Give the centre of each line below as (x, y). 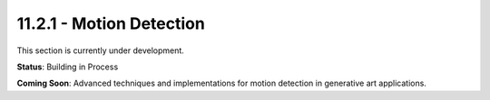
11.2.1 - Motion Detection (111, 23)
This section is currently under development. (101, 50)
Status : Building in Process (68, 67)
